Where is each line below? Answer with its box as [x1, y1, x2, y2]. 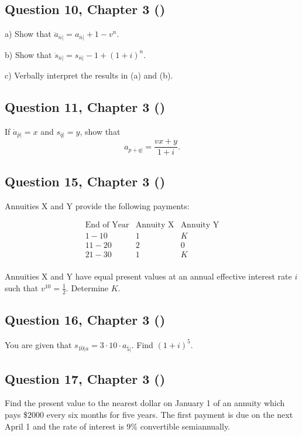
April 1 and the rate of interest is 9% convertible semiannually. [5, 420, 230, 432]
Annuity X [135, 221, 174, 230]
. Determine [66, 281, 109, 294]
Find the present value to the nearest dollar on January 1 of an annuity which [5, 397, 285, 409]
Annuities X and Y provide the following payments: [5, 199, 190, 212]
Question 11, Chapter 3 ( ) [5, 98, 166, 116]
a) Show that [5, 28, 52, 40]
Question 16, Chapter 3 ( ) [5, 311, 166, 329]
